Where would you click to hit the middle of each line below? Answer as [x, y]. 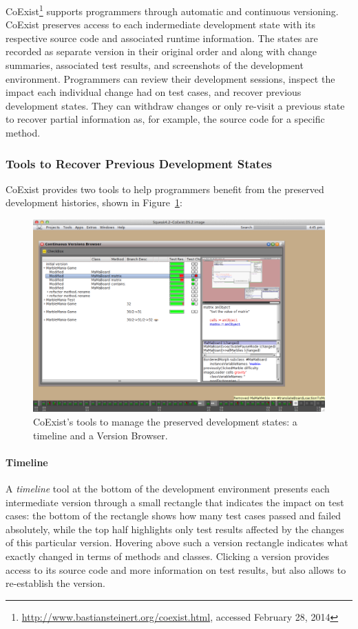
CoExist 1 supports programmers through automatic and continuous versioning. [172, 10]
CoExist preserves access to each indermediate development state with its [160, 24]
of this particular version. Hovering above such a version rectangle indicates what [177, 542]
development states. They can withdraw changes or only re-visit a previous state [175, 105]
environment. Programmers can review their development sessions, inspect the [170, 78]
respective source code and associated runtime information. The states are [162, 38]
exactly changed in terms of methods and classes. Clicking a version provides [168, 556]
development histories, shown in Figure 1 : [94, 202]
